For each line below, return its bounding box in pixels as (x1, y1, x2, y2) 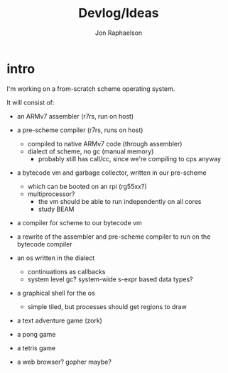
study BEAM (38, 205, 75, 213)
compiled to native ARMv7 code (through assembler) (27, 139, 183, 148)
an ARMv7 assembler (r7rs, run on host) (16, 112, 134, 120)
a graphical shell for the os (16, 288, 95, 297)
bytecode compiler (16, 239, 72, 248)
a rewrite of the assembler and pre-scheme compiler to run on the (16, 232, 211, 241)
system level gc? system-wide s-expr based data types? (27, 275, 193, 283)
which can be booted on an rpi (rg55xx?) (27, 182, 147, 190)
